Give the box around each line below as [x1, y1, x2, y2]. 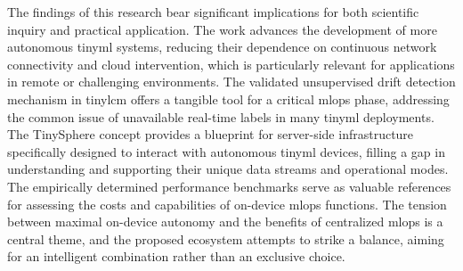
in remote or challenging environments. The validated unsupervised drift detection [7, 72, 456, 91]
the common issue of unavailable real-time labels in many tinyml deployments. [7, 107, 435, 126]
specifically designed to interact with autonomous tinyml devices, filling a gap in [7, 142, 445, 160]
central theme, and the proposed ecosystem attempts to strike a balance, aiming [7, 229, 444, 248]
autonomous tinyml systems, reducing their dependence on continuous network [7, 37, 437, 56]
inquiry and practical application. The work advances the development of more [7, 20, 437, 38]
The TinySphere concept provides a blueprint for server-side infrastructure [7, 125, 414, 144]
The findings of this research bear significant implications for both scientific [7, 3, 419, 21]
